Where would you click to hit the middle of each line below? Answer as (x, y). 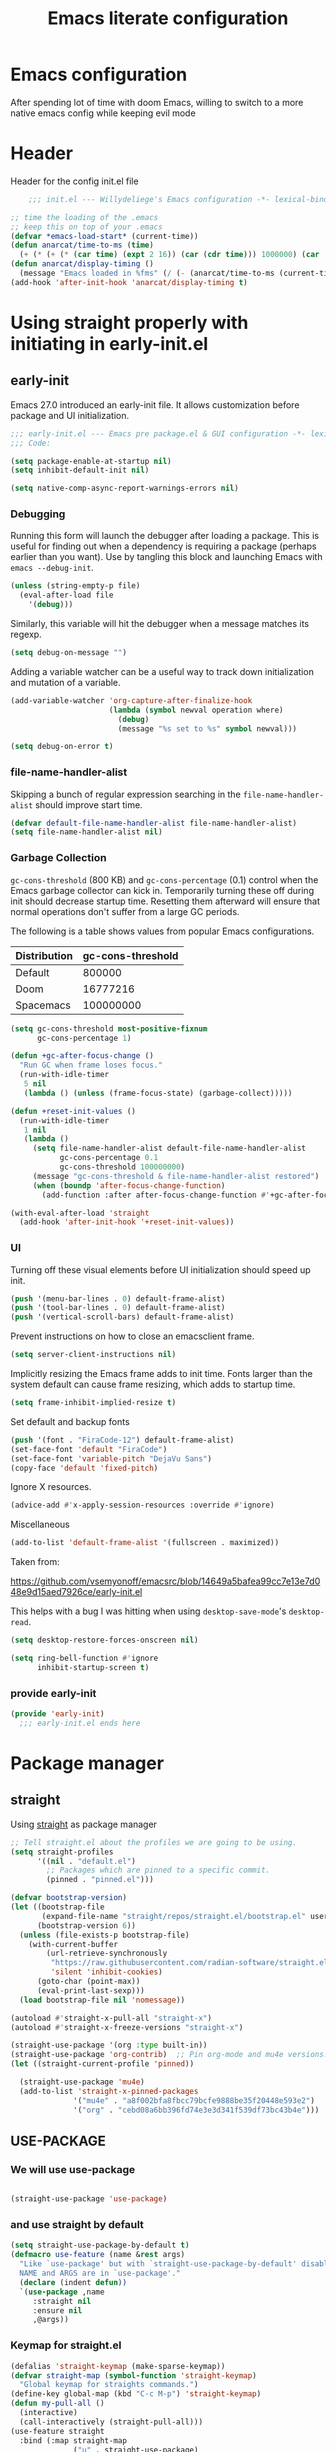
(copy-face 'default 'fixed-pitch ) (84, 1468)
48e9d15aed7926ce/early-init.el (76, 1592)
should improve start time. (88, 804)
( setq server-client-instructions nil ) (93, 1355)
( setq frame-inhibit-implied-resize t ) (93, 1403)
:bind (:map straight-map (73, 2440)
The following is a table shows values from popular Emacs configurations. (162, 931)
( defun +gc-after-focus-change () (82, 1056)
